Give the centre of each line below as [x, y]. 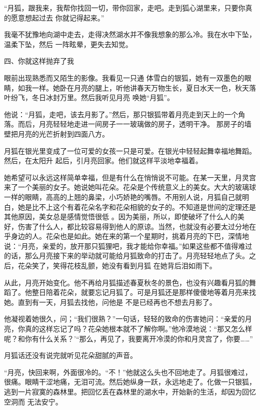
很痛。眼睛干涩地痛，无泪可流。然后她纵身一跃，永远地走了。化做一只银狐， [130, 382]
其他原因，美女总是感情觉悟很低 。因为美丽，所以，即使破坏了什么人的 [121, 217]
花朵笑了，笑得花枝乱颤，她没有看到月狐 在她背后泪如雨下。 [117, 266]
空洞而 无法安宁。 [33, 401]
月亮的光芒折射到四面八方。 [63, 133]
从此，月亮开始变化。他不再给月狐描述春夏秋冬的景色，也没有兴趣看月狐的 [126, 282]
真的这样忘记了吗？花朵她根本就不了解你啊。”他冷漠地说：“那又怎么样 [138, 329]
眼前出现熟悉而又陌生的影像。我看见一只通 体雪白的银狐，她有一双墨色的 [124, 77]
